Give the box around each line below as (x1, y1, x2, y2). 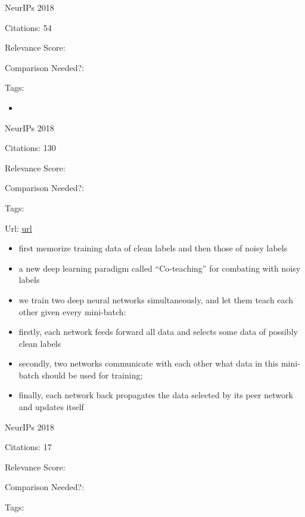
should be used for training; (42, 368, 143, 381)
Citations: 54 (5, 21, 52, 33)
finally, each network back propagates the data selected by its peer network (18, 389, 293, 401)
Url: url (5, 221, 32, 234)
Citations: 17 (5, 441, 52, 453)
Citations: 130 (5, 141, 56, 154)
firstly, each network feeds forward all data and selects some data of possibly (18, 325, 298, 338)
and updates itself (18, 401, 84, 413)
